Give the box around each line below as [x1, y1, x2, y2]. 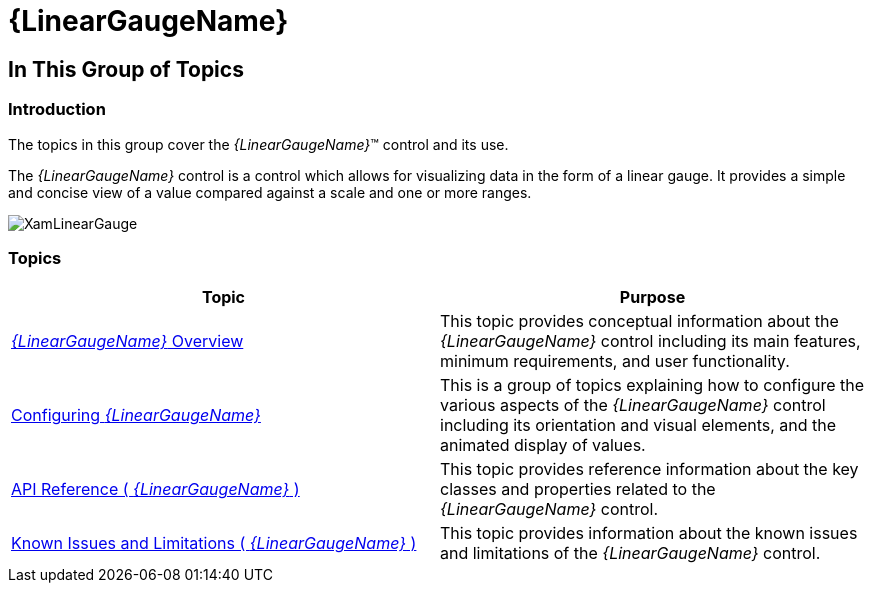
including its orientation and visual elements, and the [440, 415, 837, 436]
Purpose [619, 287, 686, 308]
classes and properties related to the [440, 479, 716, 500]
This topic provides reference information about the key [440, 459, 859, 480]
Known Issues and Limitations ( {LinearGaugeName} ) [11, 533, 417, 554]
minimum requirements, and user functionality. [440, 351, 790, 372]
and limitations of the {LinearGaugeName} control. [440, 543, 821, 564]
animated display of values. [440, 435, 646, 456]
